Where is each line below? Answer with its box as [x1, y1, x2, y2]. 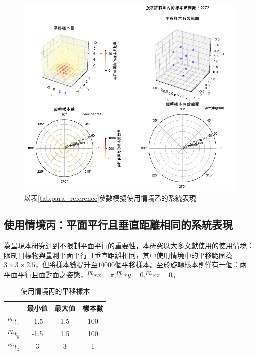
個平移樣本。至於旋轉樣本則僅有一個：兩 [115, 259, 247, 270]
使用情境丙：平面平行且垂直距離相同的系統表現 [4, 217, 233, 232]
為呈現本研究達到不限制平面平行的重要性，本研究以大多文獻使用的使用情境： [4, 240, 254, 251]
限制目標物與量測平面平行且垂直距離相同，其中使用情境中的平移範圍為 [4, 250, 233, 260]
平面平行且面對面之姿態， [4, 269, 87, 279]
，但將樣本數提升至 [35, 259, 98, 270]
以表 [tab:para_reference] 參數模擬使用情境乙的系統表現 [24, 193, 196, 203]
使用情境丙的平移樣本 [20, 286, 90, 296]
